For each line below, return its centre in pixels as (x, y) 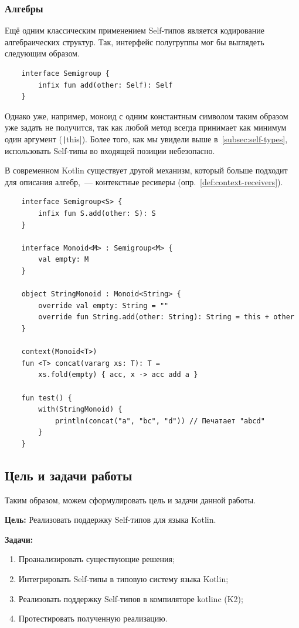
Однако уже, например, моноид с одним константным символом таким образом (147, 116)
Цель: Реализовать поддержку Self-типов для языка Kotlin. (111, 520)
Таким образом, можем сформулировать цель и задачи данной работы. (130, 500)
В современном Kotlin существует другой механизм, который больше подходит (146, 170)
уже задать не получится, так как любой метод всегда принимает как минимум (146, 127)
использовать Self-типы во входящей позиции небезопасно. (110, 150)
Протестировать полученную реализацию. (93, 618)
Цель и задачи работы (69, 475)
